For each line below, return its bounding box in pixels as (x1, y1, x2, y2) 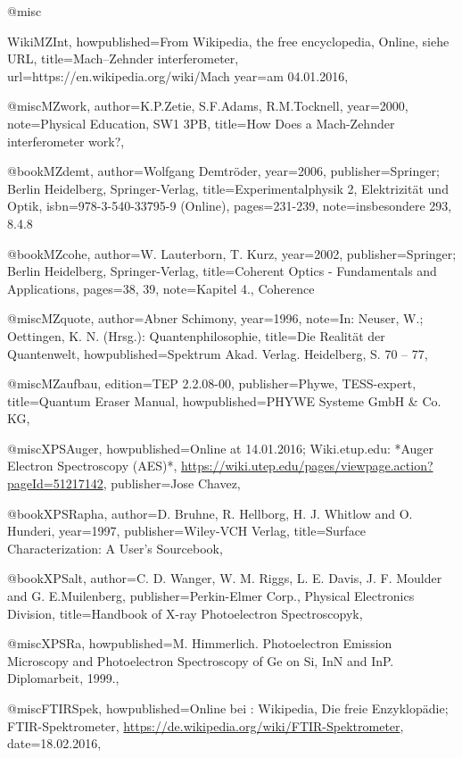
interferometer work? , (7, 131, 125, 150)
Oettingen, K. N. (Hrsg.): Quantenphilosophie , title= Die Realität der (7, 326, 385, 345)
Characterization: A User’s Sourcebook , (7, 538, 223, 557)
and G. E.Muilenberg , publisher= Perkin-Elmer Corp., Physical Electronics (7, 587, 415, 605)
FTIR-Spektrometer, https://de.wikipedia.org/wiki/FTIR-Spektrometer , (7, 716, 404, 735)
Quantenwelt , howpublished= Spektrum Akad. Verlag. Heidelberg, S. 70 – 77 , (7, 344, 428, 362)
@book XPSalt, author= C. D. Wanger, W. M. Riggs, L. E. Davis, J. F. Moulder (7, 569, 442, 587)
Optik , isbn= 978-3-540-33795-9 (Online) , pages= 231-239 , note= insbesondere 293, (7, 196, 452, 215)
